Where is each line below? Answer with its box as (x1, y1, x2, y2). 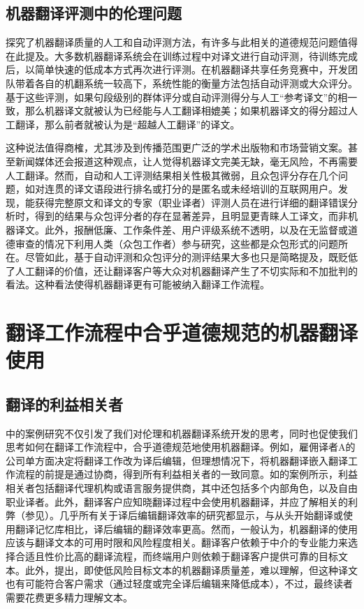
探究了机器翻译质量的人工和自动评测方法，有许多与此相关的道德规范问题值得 (6, 35, 358, 50)
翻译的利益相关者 (6, 393, 123, 414)
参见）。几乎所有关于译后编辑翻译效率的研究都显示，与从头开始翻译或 (24, 508, 343, 522)
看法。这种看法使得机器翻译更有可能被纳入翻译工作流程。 (6, 277, 270, 292)
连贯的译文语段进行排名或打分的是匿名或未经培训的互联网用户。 (44, 181, 338, 196)
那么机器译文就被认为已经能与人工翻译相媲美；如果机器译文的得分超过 (24, 103, 348, 118)
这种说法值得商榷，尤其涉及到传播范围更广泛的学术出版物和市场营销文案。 (6, 140, 348, 155)
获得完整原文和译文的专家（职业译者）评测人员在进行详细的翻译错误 (34, 195, 348, 209)
